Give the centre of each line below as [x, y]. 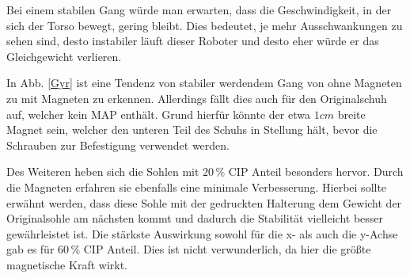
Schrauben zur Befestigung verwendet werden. [118, 145]
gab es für [30, 249]
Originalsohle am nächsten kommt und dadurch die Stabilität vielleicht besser [195, 218]
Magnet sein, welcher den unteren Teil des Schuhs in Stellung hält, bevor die [192, 129]
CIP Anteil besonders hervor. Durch [316, 171]
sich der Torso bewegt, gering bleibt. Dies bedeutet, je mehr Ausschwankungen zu [205, 25]
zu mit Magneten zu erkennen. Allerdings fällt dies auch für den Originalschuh [197, 98]
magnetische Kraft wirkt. [67, 264]
